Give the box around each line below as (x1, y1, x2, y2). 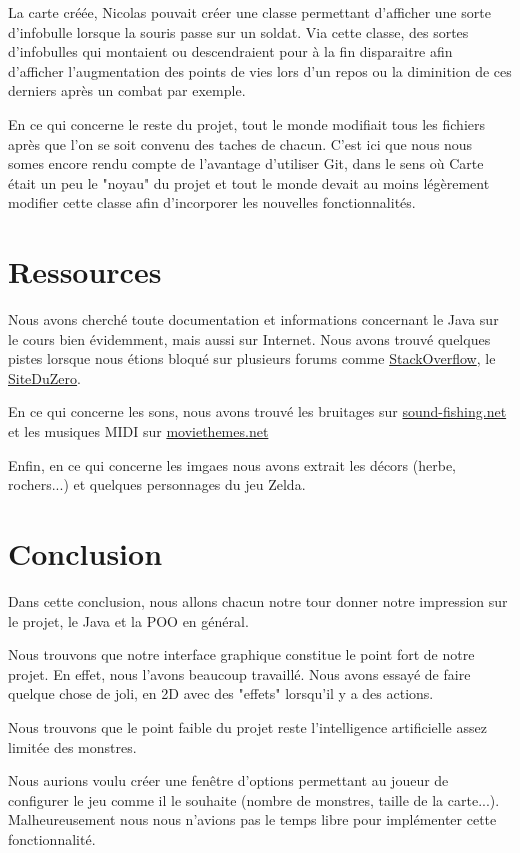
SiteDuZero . (8, 367, 81, 388)
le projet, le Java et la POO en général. (8, 610, 249, 631)
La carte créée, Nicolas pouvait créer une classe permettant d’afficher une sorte (8, 2, 491, 22)
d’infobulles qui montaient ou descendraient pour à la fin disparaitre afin (8, 41, 453, 62)
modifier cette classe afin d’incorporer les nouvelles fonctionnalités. (8, 192, 416, 213)
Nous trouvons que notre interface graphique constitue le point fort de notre (8, 644, 475, 665)
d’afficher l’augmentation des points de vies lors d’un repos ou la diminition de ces (8, 60, 512, 81)
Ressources (8, 251, 162, 292)
